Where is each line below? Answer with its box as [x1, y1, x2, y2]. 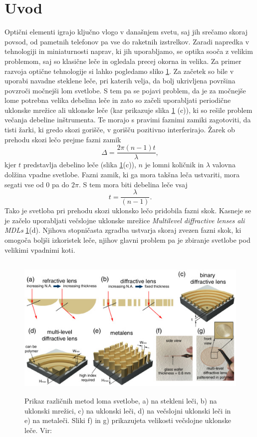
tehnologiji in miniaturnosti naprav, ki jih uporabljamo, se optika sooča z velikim [4, 46, 253, 56]
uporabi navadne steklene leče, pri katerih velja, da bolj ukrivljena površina [4, 75, 236, 86]
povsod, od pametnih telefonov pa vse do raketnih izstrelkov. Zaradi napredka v [4, 36, 250, 46]
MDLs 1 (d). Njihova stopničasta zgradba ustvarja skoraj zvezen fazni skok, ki [4, 225, 242, 235]
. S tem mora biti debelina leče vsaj [78, 179, 188, 189]
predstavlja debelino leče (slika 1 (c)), [23, 159, 136, 170]
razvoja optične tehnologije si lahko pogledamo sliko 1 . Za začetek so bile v [4, 65, 234, 76]
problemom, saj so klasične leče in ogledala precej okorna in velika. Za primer [4, 55, 242, 66]
